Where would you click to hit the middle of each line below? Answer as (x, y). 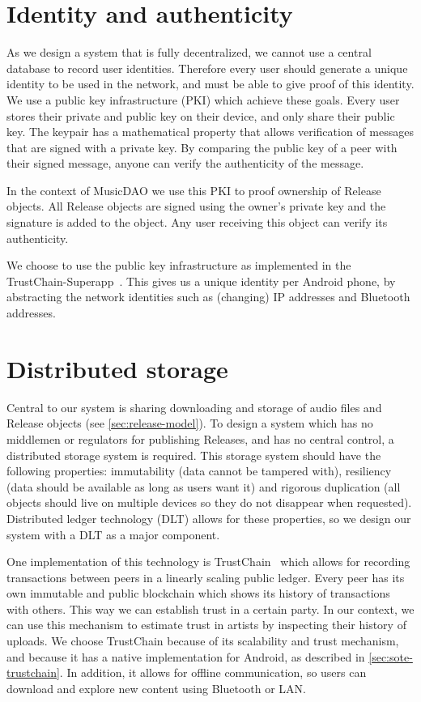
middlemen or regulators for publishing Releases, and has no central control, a (200, 438)
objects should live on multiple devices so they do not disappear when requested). (209, 502)
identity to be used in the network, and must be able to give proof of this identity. (210, 84)
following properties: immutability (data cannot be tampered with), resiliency (199, 471)
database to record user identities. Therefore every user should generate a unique (207, 68)
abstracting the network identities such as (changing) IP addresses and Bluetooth (208, 297)
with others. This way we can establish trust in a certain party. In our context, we (210, 608)
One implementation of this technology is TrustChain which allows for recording (208, 562)
